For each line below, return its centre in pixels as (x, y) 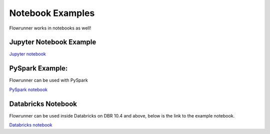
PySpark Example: (38, 68)
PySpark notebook (28, 89)
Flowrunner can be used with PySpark (49, 80)
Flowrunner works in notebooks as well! (50, 28)
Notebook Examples (52, 13)
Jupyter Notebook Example (53, 42)
